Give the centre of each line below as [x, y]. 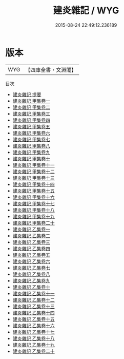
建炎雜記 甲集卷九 [31, 152]
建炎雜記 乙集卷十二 [34, 300]
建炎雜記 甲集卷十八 [34, 210]
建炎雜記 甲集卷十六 [34, 197]
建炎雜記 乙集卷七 [31, 268]
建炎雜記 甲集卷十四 [34, 184]
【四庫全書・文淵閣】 [51, 70]
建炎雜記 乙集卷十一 [34, 293]
